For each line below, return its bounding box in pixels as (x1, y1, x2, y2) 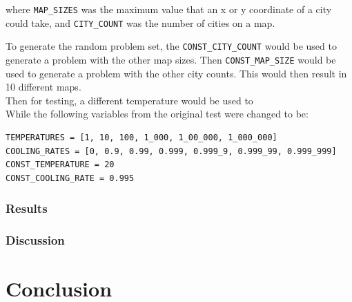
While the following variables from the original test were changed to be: (6, 106, 309, 121)
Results (6, 200, 48, 217)
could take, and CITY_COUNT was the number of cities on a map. (6, 15, 275, 30)
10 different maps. (6, 79, 81, 94)
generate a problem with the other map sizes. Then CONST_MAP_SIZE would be (6, 52, 336, 66)
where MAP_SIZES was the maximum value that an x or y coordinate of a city (6, 2, 332, 16)
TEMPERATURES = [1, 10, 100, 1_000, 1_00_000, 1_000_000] (6, 133, 277, 142)
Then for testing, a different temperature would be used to (6, 93, 253, 107)
